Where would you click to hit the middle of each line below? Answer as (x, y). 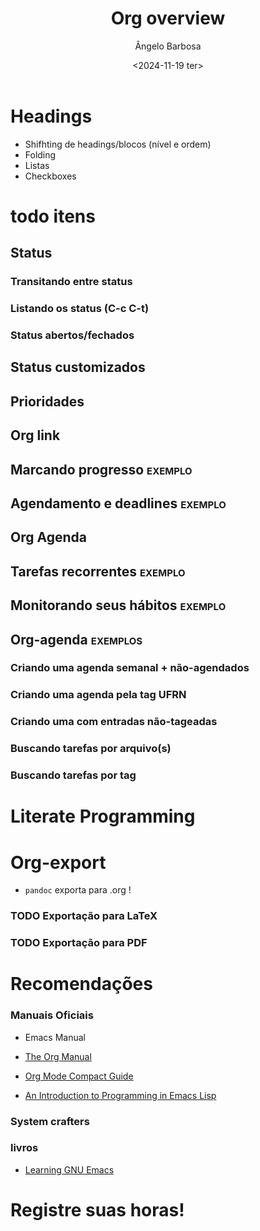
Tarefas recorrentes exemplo (98, 571)
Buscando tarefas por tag (73, 775)
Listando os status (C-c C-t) (80, 309)
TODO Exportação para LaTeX (84, 916)
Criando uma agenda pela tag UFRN (98, 695)
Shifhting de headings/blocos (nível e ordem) (118, 144)
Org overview (168, 18)
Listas (37, 165)
